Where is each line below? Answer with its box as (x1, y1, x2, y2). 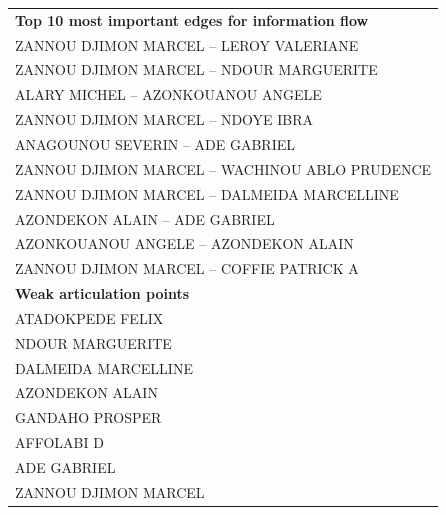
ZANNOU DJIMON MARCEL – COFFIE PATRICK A (15, 258, 359, 279)
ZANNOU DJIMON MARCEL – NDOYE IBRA (15, 109, 314, 130)
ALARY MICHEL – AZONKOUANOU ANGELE (15, 84, 322, 105)
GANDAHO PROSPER (15, 407, 162, 428)
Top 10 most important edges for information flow (15, 9, 369, 30)
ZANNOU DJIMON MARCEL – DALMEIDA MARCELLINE (15, 183, 399, 204)
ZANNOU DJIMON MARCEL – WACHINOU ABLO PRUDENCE (15, 158, 432, 179)
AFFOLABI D (15, 432, 104, 453)
